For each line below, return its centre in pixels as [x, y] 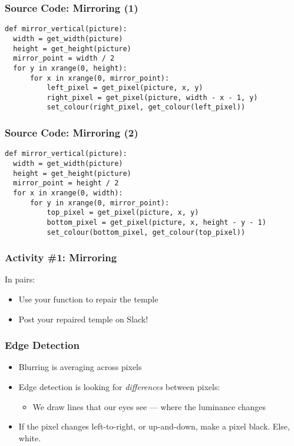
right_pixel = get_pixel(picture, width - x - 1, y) [152, 97]
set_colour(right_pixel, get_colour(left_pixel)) [146, 107]
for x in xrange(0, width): [68, 193]
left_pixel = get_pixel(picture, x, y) [125, 88]
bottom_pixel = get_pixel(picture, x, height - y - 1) [156, 222]
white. [30, 437]
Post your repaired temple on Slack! [83, 319]
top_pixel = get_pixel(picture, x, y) [123, 213]
